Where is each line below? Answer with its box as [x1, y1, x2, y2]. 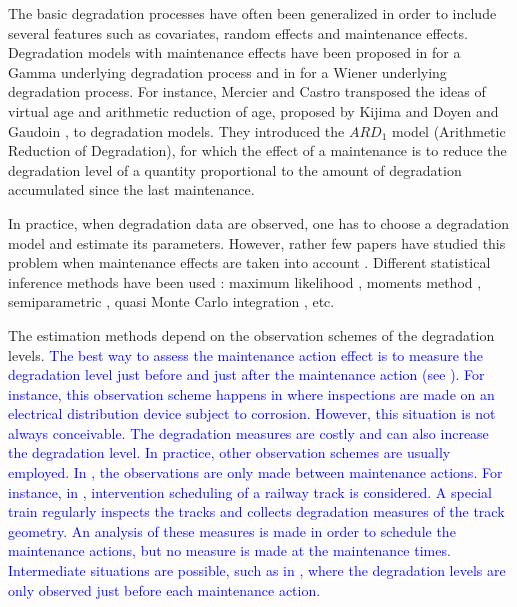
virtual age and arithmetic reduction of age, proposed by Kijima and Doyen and [8, 100, 499, 121]
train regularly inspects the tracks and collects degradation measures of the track [8, 501, 505, 522]
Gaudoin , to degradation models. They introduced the [8, 120, 345, 141]
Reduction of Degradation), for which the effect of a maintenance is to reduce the [8, 140, 507, 161]
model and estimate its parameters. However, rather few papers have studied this [8, 232, 506, 253]
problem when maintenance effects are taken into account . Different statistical [8, 252, 491, 273]
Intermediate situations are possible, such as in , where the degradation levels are [8, 560, 506, 581]
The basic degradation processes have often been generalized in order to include [8, 3, 497, 23]
